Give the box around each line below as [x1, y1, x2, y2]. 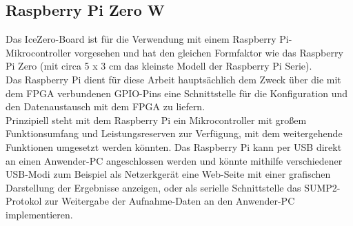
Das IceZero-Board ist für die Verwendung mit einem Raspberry [6, 32, 276, 46]
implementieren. [6, 207, 73, 221]
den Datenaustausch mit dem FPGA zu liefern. [6, 99, 205, 114]
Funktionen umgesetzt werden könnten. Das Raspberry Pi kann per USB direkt [6, 139, 342, 154]
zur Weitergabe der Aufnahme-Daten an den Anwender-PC [45, 194, 295, 208]
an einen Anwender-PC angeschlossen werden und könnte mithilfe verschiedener [6, 153, 343, 167]
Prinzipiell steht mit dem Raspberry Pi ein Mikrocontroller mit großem [6, 112, 307, 127]
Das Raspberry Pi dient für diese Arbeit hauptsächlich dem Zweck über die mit [6, 72, 341, 86]
